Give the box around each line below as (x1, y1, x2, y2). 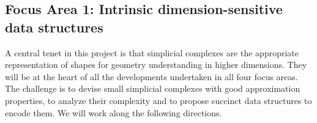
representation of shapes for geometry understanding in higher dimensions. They (5, 58, 307, 71)
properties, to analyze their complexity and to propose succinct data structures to (5, 94, 312, 106)
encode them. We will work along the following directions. (5, 106, 222, 119)
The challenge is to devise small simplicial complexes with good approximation (5, 82, 300, 95)
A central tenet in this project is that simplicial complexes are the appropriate (5, 46, 299, 59)
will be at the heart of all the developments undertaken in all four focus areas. (5, 70, 298, 83)
